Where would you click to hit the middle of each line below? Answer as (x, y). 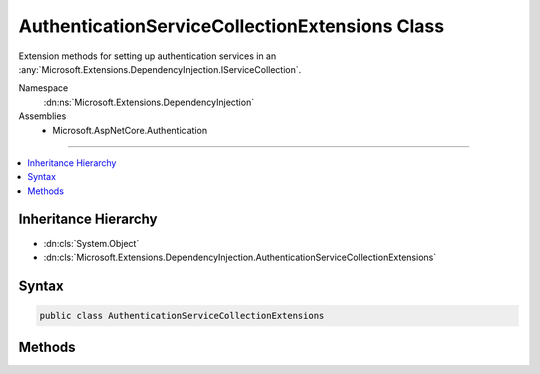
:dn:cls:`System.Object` (91, 243)
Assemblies (42, 116)
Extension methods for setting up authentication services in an (147, 56)
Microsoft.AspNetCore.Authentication (130, 130)
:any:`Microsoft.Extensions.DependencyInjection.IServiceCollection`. (160, 69)
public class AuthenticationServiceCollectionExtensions (182, 315)
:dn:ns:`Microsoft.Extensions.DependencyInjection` (149, 102)
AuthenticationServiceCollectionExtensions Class (231, 26)
